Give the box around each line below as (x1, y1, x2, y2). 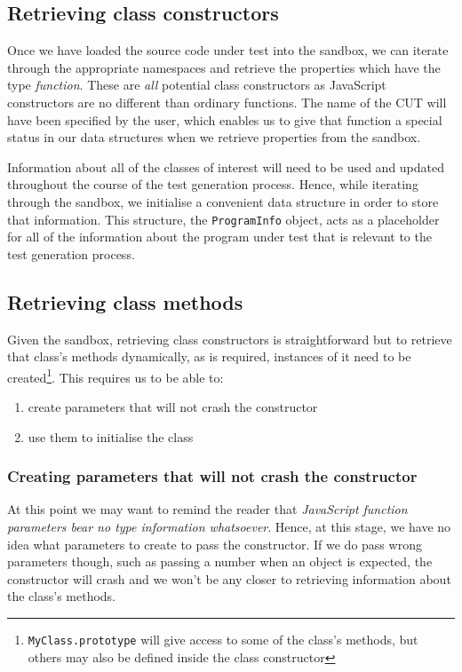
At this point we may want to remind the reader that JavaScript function (7, 500, 408, 518)
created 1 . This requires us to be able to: (7, 365, 224, 386)
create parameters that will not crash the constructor (28, 398, 318, 416)
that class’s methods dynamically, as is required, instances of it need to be (7, 347, 411, 366)
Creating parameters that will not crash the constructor (7, 465, 418, 487)
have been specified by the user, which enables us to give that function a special (7, 110, 442, 129)
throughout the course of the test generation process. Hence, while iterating (7, 175, 418, 194)
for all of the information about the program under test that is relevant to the (7, 227, 432, 246)
